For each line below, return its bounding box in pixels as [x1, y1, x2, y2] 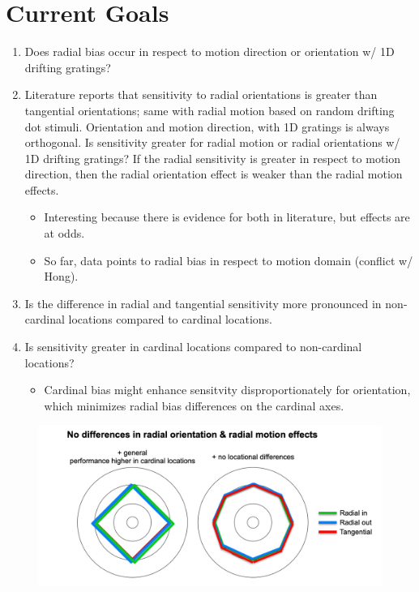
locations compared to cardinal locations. [68, 311, 272, 328]
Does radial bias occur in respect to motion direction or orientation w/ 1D [24, 43, 395, 60]
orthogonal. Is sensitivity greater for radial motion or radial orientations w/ [24, 134, 400, 151]
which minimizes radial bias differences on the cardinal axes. [44, 397, 344, 414]
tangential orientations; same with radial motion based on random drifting [24, 101, 395, 118]
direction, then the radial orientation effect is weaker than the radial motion [24, 165, 403, 182]
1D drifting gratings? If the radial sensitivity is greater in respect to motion [24, 149, 401, 166]
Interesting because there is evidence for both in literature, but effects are [44, 208, 410, 225]
